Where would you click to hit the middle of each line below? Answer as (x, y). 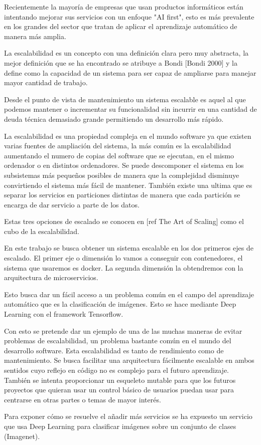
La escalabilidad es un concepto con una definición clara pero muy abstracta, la (126, 53)
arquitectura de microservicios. (51, 277)
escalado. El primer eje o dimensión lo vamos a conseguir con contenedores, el (123, 258)
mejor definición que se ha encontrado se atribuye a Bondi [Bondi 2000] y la (121, 62)
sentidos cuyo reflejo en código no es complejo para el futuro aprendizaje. (116, 370)
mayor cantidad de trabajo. (46, 82)
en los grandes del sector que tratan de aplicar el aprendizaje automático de (121, 26)
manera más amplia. (35, 36)
